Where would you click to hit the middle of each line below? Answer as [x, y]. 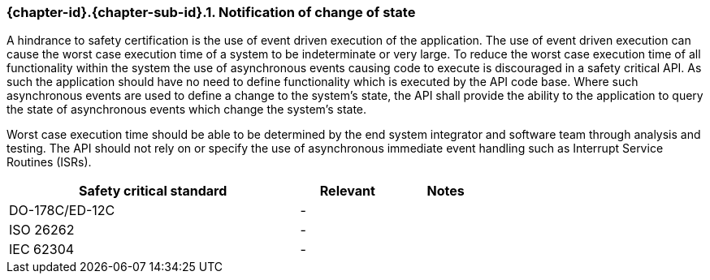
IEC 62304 [42, 250]
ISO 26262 [42, 230]
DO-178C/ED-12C [62, 211]
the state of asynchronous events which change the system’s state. [187, 110]
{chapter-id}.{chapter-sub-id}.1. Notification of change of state [211, 12]
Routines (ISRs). [49, 162]
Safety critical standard [153, 191]
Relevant [347, 191]
